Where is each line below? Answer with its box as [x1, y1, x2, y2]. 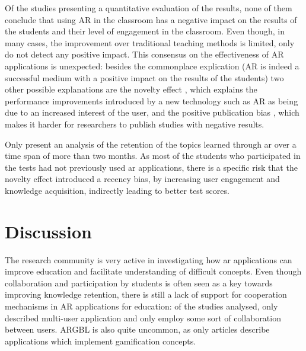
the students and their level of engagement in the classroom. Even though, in [5, 25, 285, 37]
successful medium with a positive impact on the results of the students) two [5, 71, 284, 84]
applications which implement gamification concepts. [5, 334, 196, 347]
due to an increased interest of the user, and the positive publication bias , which [5, 106, 299, 119]
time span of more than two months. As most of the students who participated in [5, 149, 301, 162]
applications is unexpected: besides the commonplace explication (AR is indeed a [5, 59, 299, 72]
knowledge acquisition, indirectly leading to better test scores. [5, 184, 230, 196]
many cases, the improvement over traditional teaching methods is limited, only [5, 36, 295, 49]
